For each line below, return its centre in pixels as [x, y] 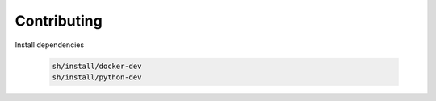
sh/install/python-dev [97, 77]
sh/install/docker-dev [97, 66]
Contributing [59, 21]
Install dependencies [50, 45]
